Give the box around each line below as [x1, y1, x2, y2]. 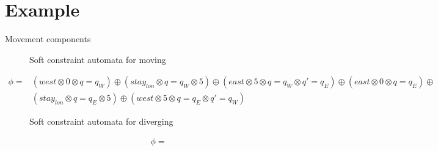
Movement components [5, 32, 91, 45]
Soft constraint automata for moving [29, 53, 166, 65]
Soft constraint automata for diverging [29, 115, 173, 128]
